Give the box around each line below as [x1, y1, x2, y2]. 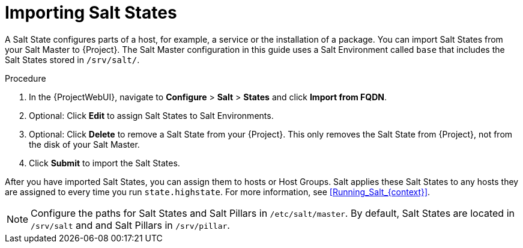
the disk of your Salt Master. [29, 139, 140, 150]
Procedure [5, 73, 46, 83]
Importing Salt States [5, 2, 177, 23]
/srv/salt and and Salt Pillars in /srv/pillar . [31, 219, 230, 231]
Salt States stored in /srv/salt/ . [5, 54, 140, 65]
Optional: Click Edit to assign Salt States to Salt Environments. [29, 110, 274, 121]
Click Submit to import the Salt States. [29, 157, 180, 168]
